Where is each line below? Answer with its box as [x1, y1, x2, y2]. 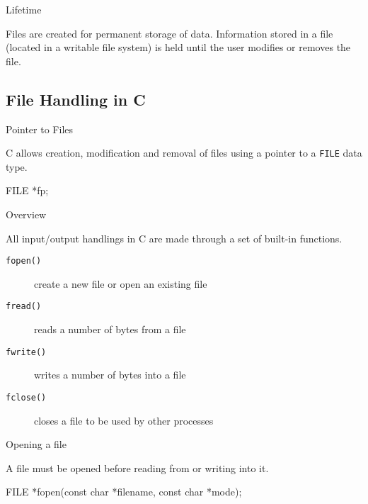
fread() [6, 301, 42, 312]
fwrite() [6, 347, 47, 357]
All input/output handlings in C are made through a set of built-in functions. [6, 230, 343, 245]
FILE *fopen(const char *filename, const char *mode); [6, 484, 242, 499]
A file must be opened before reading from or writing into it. [6, 460, 269, 475]
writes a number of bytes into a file [34, 367, 186, 382]
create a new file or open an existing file [34, 276, 207, 291]
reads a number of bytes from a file [34, 322, 186, 337]
